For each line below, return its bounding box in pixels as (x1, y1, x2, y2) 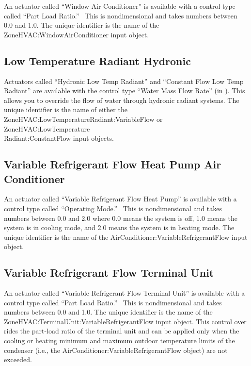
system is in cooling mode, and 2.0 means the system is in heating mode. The (4, 222, 235, 233)
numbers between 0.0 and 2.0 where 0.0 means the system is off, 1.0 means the (4, 213, 237, 223)
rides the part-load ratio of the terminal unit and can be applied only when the (4, 326, 239, 336)
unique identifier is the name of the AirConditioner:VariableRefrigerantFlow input (4, 232, 248, 242)
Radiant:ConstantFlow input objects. (4, 133, 114, 143)
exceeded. (4, 354, 32, 365)
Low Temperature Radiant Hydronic (4, 53, 191, 68)
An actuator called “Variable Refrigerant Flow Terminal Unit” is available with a (4, 288, 245, 298)
